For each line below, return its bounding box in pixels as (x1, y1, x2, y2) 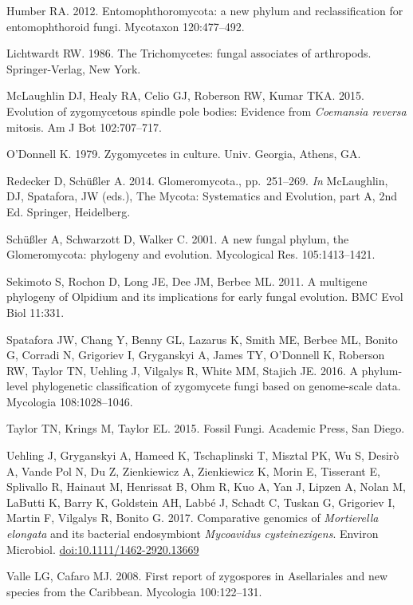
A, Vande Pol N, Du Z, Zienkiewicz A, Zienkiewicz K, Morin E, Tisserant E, (6, 462, 380, 479)
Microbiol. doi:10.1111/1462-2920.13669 (6, 540, 199, 557)
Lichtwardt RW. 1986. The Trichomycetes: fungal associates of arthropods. (6, 45, 372, 61)
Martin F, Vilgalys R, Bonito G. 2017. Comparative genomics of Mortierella (6, 509, 379, 526)
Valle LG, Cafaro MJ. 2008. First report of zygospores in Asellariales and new (6, 567, 388, 584)
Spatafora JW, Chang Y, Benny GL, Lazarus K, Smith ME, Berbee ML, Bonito (6, 330, 398, 347)
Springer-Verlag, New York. (6, 60, 141, 77)
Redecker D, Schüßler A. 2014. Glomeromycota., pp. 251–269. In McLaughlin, (6, 172, 388, 188)
